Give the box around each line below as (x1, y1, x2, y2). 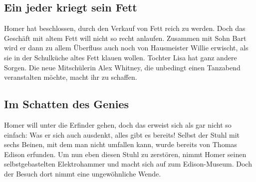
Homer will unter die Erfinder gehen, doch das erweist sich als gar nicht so (4, 119, 232, 130)
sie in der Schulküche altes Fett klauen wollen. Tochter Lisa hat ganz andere (4, 52, 237, 62)
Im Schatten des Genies (4, 96, 129, 112)
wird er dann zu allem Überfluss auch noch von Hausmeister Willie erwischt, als (4, 42, 249, 53)
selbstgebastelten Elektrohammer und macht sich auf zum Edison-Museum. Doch (4, 159, 252, 169)
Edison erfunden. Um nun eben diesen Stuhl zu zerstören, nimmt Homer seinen (4, 149, 247, 159)
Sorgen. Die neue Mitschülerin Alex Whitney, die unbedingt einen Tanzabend (4, 62, 241, 72)
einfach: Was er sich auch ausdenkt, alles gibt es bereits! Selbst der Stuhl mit (4, 129, 240, 140)
